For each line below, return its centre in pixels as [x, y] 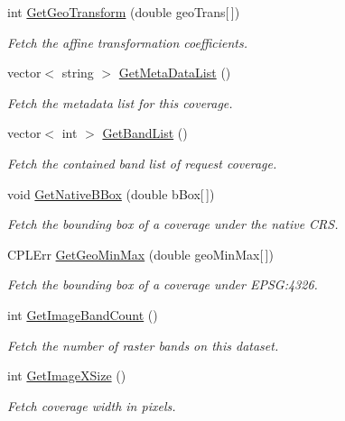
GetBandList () [145, 133]
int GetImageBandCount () [83, 314]
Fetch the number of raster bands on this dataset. [143, 345]
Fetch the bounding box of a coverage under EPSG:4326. [163, 284]
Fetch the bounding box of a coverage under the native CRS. [173, 224]
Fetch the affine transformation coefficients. [128, 42]
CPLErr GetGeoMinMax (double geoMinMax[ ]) [140, 254]
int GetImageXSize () [67, 375]
